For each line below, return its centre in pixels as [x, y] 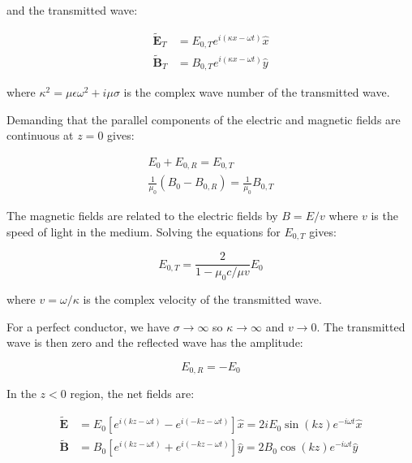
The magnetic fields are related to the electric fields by [142, 216]
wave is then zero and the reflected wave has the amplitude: [155, 342]
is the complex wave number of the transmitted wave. [257, 92]
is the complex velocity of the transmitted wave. [202, 299]
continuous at [40, 135]
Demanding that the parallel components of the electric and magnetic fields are [204, 119]
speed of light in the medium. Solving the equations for [144, 231]
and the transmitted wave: [72, 10]
